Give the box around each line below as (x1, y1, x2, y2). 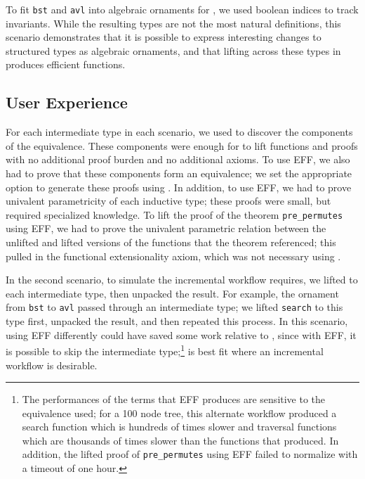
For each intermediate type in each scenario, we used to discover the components (6, 124, 353, 139)
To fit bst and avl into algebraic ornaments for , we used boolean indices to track (6, 2, 359, 16)
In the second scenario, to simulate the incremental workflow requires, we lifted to (6, 272, 358, 287)
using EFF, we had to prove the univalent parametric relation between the (6, 221, 326, 236)
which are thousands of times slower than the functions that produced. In (22, 433, 339, 447)
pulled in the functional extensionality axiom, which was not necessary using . (6, 248, 341, 263)
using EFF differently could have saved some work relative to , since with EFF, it (6, 327, 357, 342)
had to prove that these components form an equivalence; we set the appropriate (6, 166, 352, 181)
